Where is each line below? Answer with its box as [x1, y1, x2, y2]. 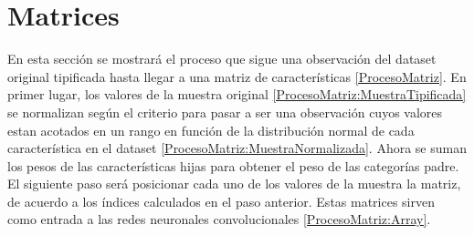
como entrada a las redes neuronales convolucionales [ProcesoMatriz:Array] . [7, 209, 431, 229]
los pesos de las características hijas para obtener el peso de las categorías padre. [7, 156, 459, 175]
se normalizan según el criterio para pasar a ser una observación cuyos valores [7, 102, 443, 121]
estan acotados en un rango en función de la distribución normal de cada [7, 120, 415, 139]
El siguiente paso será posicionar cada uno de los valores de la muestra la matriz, [7, 174, 461, 193]
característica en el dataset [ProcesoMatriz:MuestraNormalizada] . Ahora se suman [7, 138, 467, 158]
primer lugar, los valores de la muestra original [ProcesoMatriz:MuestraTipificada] [7, 85, 467, 104]
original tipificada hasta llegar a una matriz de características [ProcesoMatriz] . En [7, 66, 467, 86]
